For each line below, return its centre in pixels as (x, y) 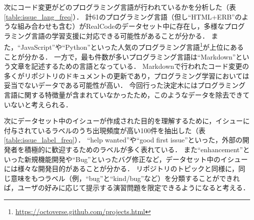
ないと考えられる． (41, 104)
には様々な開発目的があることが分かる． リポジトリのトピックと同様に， (121, 169)
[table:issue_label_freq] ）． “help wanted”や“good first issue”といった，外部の (123, 140)
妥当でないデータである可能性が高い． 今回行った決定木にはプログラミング (125, 85)
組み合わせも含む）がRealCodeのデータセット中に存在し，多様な (121, 26)
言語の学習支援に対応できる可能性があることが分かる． (120, 35)
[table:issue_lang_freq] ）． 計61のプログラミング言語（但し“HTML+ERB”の (123, 16)
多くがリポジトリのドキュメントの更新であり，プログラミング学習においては (127, 75)
